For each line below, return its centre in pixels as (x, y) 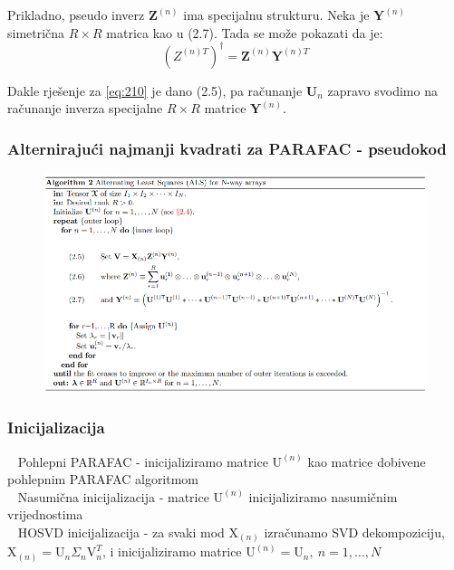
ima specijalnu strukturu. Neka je (276, 14)
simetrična (36, 32)
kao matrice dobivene (367, 461)
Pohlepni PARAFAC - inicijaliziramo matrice (143, 461)
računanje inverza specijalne (85, 108)
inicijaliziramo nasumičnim (323, 496)
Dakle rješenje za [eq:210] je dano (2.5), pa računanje (155, 90)
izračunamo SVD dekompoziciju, (354, 532)
